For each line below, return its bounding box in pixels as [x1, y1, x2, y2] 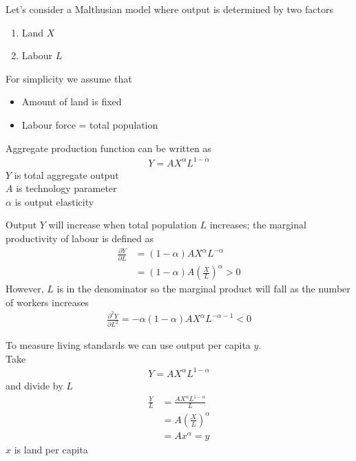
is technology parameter [16, 181, 117, 195]
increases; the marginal [209, 217, 306, 232]
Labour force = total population [21, 117, 158, 131]
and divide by [6, 378, 63, 392]
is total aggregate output [14, 167, 119, 182]
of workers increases [6, 294, 89, 309]
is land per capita [14, 442, 88, 457]
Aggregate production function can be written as [6, 140, 211, 155]
